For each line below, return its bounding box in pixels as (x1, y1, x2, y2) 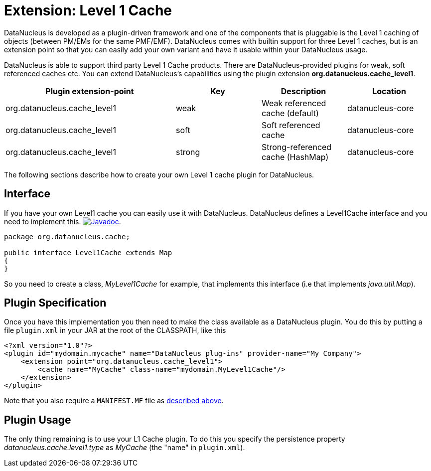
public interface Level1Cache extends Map (4, 248, 172, 257)
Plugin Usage (4, 413, 71, 426)
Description (281, 86, 326, 96)
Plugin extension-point (45, 86, 134, 96)
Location (372, 86, 406, 96)
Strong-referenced (262, 142, 332, 152)
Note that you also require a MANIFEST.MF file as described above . (4, 396, 224, 405)
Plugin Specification (4, 297, 107, 310)
